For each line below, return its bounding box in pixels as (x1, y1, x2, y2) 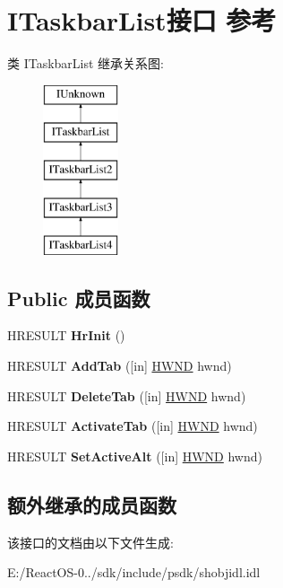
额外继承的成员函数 (7, 490, 176, 518)
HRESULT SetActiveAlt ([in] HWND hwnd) (7, 446, 262, 465)
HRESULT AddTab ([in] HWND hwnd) (7, 356, 232, 375)
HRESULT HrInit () (7, 326, 125, 345)
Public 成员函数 (7, 284, 150, 312)
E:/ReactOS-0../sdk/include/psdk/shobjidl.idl (7, 563, 261, 582)
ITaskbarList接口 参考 (7, 2, 277, 39)
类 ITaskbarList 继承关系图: (7, 54, 164, 73)
